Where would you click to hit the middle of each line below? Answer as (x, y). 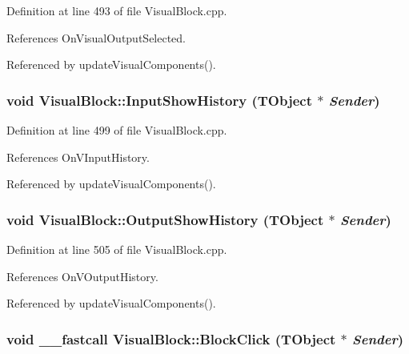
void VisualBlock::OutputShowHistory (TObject (165, 219)
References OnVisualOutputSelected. (96, 37)
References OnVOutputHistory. (82, 276)
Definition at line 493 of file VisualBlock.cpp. (117, 10)
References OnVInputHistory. (78, 157)
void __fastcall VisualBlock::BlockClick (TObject (171, 338)
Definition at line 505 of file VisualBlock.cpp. (117, 249)
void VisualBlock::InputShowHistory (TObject (159, 100)
